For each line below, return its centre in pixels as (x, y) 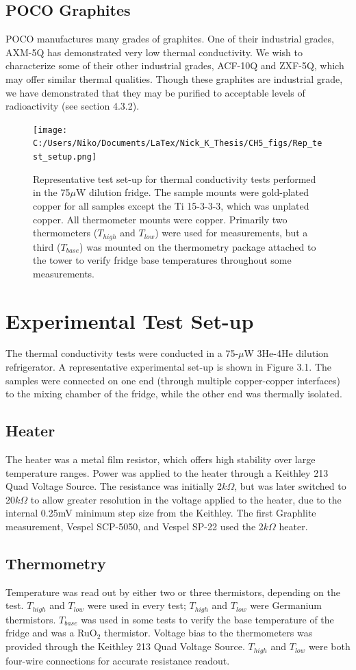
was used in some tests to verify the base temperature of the (207, 619)
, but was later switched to (290, 486)
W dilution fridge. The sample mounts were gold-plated (192, 192)
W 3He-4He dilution (286, 353)
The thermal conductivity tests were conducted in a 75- (122, 353)
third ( (47, 246)
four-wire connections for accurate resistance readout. (118, 660)
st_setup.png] (65, 157)
